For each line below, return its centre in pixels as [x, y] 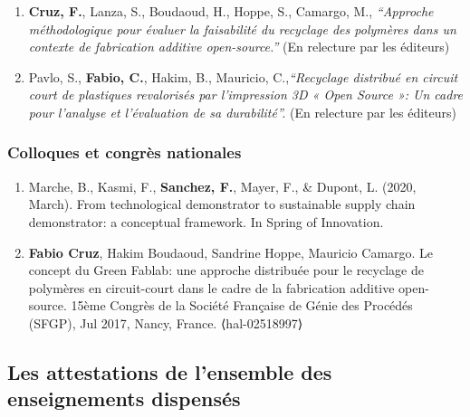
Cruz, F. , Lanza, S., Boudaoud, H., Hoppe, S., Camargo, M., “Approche [231, 11]
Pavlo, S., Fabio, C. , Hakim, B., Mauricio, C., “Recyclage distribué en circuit [243, 76]
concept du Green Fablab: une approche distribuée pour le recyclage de [226, 270]
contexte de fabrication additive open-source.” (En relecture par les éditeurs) [239, 47]
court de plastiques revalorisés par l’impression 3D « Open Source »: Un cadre [246, 95]
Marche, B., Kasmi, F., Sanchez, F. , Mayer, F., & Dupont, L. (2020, [222, 186]
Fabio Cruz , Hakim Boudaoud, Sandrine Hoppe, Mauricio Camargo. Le [231, 252]
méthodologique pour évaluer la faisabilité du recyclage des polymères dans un [242, 28]
